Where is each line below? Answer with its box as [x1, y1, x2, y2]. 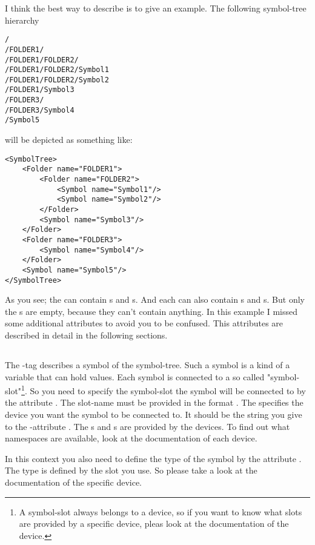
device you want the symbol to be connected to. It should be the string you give [5, 408, 302, 421]
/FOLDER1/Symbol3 [5, 85, 75, 94]
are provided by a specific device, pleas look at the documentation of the [19, 517, 289, 530]
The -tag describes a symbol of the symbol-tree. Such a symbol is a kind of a [5, 358, 290, 371]
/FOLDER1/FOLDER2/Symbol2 [5, 75, 109, 84]
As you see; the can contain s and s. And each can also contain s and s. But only [5, 293, 305, 306]
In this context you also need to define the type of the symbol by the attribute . [5, 452, 302, 464]
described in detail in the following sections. [5, 329, 168, 341]
